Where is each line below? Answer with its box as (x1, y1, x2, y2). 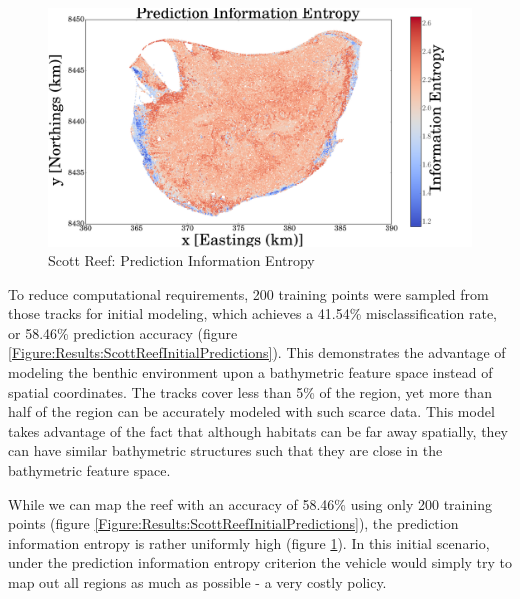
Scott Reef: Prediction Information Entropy (48, 250, 315, 271)
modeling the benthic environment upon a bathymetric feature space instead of (8, 362, 493, 383)
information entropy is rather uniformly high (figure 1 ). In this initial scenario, (8, 532, 490, 553)
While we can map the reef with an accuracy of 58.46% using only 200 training (8, 493, 492, 514)
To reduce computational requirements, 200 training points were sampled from (8, 283, 489, 304)
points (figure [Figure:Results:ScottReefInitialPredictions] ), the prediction (8, 513, 459, 534)
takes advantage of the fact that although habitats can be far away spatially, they (8, 420, 509, 441)
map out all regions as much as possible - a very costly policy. (8, 572, 387, 592)
